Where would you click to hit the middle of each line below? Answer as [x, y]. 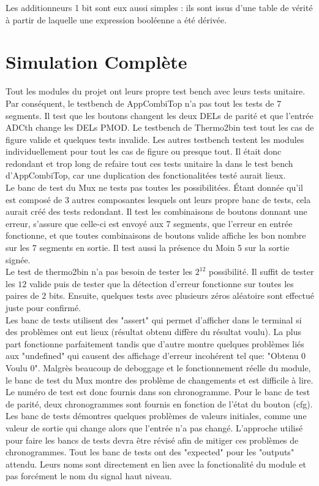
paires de [22, 295]
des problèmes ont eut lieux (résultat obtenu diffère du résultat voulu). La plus [153, 332]
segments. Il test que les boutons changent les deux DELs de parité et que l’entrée [159, 115]
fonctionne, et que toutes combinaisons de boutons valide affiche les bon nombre [156, 235]
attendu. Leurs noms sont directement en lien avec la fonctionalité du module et [156, 464]
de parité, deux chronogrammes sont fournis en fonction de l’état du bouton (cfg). [159, 403]
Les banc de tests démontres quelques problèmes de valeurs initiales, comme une [156, 416]
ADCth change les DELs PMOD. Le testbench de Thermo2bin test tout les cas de [160, 127]
